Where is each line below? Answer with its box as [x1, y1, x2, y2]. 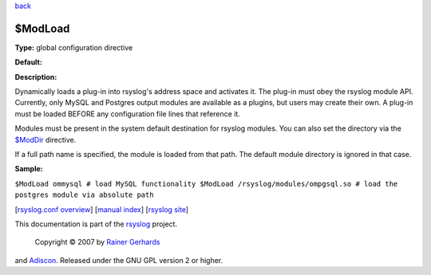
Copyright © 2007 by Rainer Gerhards [34, 238, 160, 247]
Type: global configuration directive [14, 42, 133, 52]
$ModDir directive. [14, 135, 77, 144]
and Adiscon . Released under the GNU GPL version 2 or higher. [14, 255, 223, 265]
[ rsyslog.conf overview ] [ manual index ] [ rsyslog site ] [14, 204, 189, 214]
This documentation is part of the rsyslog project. [14, 219, 178, 229]
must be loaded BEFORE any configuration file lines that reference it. [14, 108, 241, 119]
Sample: [14, 164, 43, 174]
